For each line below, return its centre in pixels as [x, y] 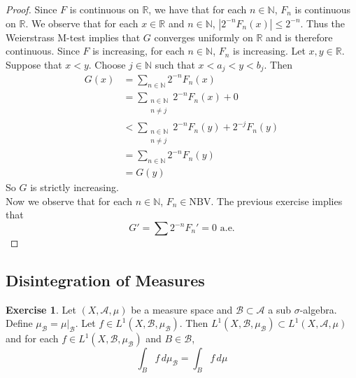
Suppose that [34, 64]
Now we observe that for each [69, 201]
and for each [32, 338]
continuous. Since [43, 51]
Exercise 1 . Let [41, 309]
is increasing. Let [269, 51]
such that [175, 64]
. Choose [107, 64]
